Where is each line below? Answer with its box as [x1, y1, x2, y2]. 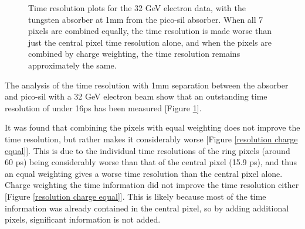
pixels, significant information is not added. [5, 213, 161, 225]
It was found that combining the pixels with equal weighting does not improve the [5, 121, 300, 134]
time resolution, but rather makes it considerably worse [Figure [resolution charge [5, 132, 298, 145]
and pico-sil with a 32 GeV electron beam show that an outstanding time [5, 90, 267, 102]
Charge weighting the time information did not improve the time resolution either [5, 179, 299, 191]
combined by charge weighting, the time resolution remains [28, 47, 240, 60]
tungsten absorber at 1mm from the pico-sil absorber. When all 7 [28, 13, 263, 25]
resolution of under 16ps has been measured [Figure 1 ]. [5, 101, 202, 114]
